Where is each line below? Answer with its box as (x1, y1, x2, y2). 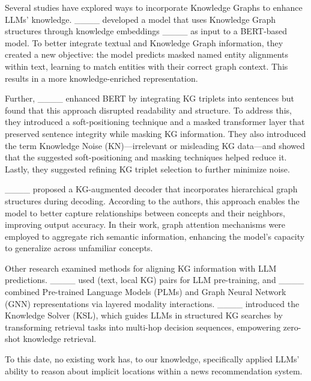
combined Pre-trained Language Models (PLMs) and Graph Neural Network (5, 285, 286, 298)
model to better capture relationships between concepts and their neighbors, (5, 206, 285, 219)
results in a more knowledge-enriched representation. (5, 72, 198, 84)
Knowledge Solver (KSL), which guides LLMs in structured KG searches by (5, 309, 283, 322)
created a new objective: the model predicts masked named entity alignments (5, 48, 288, 61)
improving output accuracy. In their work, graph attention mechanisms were (5, 218, 286, 231)
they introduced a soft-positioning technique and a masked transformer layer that (5, 115, 305, 128)
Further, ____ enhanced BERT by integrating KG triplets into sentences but (5, 92, 294, 105)
